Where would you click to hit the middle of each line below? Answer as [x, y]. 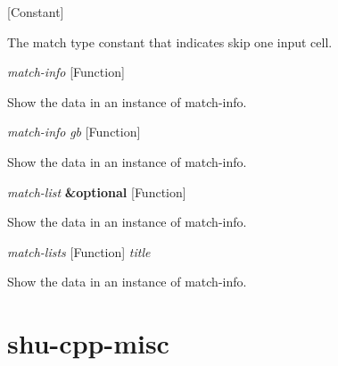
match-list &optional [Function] [97, 191]
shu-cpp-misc [88, 343]
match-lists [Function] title [79, 251]
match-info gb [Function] [74, 132]
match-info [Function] [66, 72]
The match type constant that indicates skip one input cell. [170, 42]
